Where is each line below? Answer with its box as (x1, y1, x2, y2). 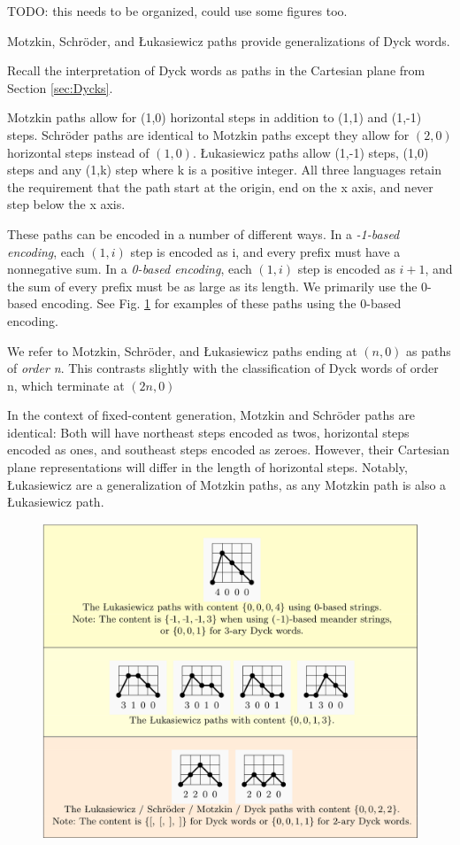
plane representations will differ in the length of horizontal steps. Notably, (7, 458, 408, 477)
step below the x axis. (7, 195, 126, 213)
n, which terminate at (7, 376, 125, 394)
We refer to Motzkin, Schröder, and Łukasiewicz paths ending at (7, 341, 357, 360)
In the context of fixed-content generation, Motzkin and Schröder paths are (7, 406, 416, 424)
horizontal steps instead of (7, 143, 149, 161)
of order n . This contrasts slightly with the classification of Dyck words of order (7, 359, 439, 377)
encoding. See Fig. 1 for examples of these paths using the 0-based (41, 294, 402, 313)
